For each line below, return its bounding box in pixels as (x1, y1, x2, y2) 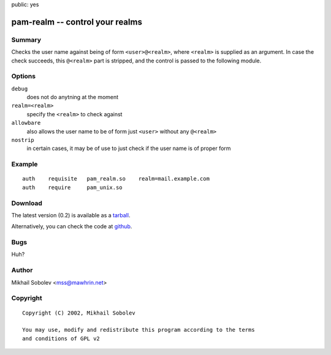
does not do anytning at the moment (26, 94, 119, 101)
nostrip (11, 136, 35, 144)
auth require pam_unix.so (22, 184, 123, 191)
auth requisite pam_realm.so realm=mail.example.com (22, 175, 210, 182)
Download (11, 199, 43, 207)
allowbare (11, 119, 41, 127)
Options (11, 72, 36, 81)
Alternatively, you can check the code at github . (11, 223, 132, 230)
